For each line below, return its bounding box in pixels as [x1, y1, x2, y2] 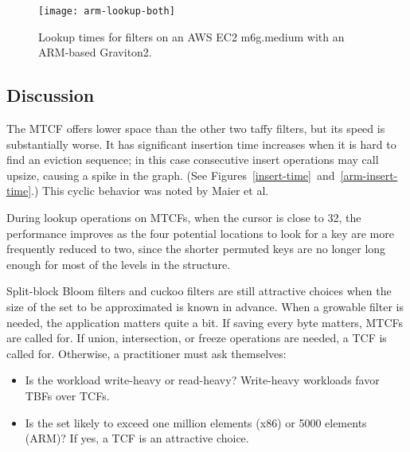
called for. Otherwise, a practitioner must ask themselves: [6, 345, 287, 361]
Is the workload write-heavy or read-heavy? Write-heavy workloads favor [25, 372, 380, 388]
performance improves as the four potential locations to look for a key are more [6, 224, 394, 241]
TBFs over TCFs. [25, 387, 110, 403]
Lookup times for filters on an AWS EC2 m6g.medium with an [38, 28, 345, 45]
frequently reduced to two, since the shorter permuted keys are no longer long [6, 240, 386, 257]
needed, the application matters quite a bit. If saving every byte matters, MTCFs [6, 314, 403, 330]
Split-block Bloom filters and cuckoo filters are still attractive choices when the [6, 282, 392, 299]
